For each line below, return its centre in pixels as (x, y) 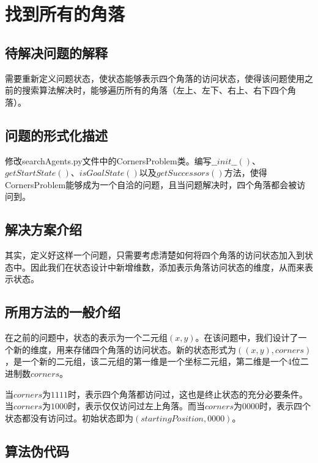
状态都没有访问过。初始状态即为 (69, 417)
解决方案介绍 (43, 229)
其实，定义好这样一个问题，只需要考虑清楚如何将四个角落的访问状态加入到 (155, 255)
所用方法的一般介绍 (63, 312)
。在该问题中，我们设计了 (247, 337)
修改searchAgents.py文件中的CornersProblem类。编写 (108, 160)
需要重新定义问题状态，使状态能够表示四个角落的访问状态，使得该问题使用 (155, 78)
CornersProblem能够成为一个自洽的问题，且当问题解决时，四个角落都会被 (151, 184)
